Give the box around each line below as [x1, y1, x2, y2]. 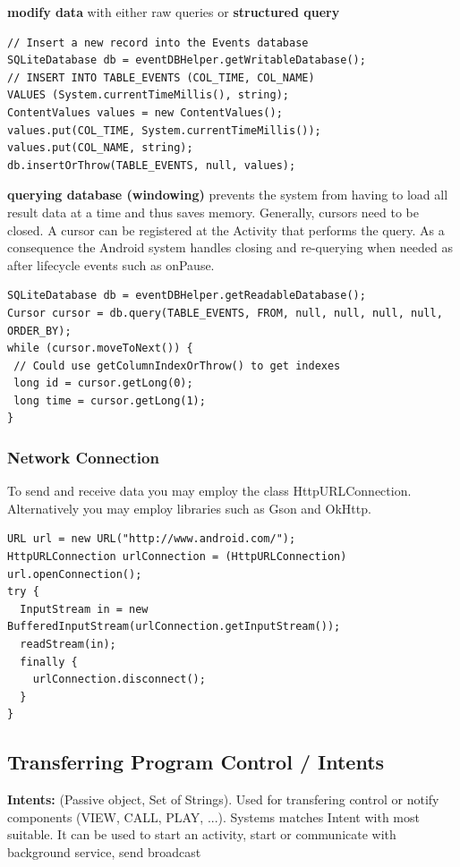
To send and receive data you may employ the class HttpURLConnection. [7, 481, 412, 500]
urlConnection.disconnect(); [32, 673, 206, 686]
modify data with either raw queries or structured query [7, 3, 340, 21]
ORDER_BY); [7, 324, 72, 337]
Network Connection [7, 446, 159, 468]
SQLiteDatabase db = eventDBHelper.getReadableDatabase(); [7, 289, 366, 302]
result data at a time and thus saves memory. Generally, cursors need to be [7, 202, 419, 221]
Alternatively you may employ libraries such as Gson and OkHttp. [7, 498, 371, 517]
